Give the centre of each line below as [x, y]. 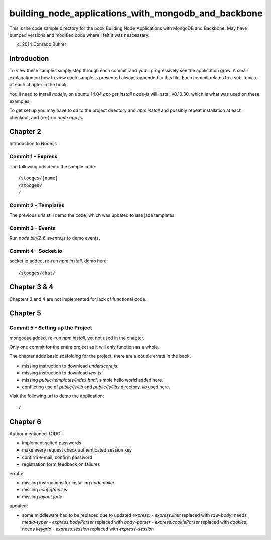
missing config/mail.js [45, 490]
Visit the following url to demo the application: [57, 396]
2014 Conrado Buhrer [44, 44]
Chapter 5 [25, 313]
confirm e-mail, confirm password [57, 457]
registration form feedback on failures [61, 464]
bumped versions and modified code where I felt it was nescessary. [79, 35]
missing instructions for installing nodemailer [68, 483]
